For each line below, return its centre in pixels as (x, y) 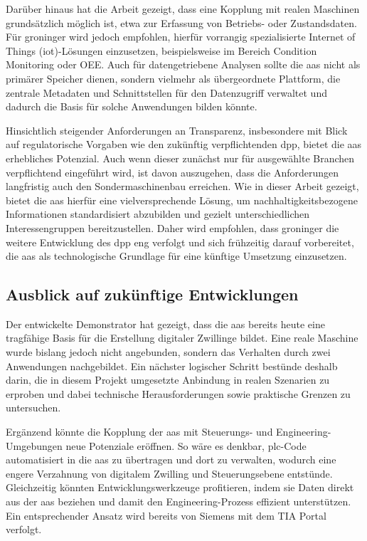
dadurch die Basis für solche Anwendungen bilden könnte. (132, 106)
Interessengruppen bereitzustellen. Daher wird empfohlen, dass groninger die (172, 227)
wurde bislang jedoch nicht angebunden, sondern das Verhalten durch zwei (168, 352)
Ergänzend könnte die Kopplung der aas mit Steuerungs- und (139, 432)
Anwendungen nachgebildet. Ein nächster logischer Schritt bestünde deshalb (172, 366)
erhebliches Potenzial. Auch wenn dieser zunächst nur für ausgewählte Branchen (180, 158)
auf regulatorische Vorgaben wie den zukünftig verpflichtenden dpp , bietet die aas (184, 144)
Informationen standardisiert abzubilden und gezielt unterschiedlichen (158, 214)
